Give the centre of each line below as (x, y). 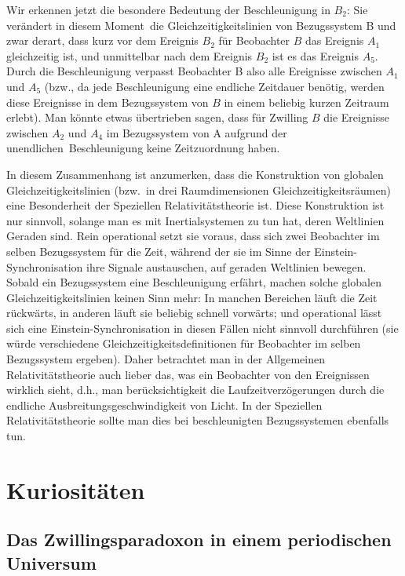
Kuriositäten (76, 489)
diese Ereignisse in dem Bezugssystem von (108, 102)
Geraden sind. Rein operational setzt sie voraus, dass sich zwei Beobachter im (193, 236)
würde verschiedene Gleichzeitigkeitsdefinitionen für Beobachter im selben (184, 343)
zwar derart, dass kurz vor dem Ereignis (102, 40)
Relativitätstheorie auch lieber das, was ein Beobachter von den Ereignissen (188, 374)
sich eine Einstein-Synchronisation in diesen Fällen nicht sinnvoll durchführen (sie (202, 328)
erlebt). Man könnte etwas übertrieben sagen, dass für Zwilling (157, 117)
